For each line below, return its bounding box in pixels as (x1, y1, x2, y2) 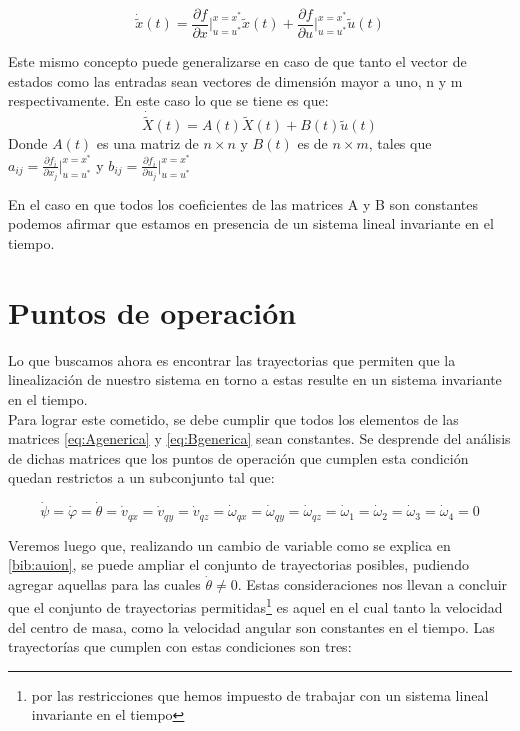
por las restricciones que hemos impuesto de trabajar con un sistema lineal (31, 684, 489, 705)
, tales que (368, 133, 432, 154)
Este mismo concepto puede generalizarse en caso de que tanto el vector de (8, 51, 467, 72)
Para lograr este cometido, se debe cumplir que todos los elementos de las (8, 408, 459, 429)
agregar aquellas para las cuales (8, 573, 201, 594)
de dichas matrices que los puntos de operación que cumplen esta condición (8, 447, 469, 468)
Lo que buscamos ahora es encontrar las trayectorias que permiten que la (8, 349, 456, 370)
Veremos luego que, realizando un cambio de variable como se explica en (8, 534, 451, 555)
